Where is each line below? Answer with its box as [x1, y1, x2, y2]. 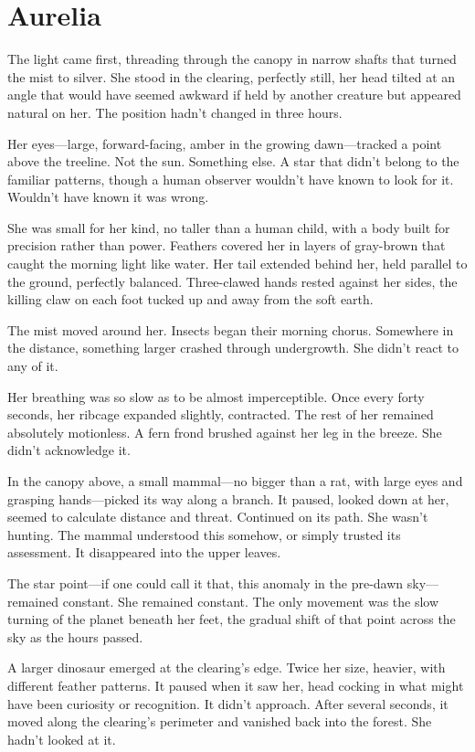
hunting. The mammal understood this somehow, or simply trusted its [7, 524, 401, 544]
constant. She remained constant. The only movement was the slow [62, 591, 439, 610]
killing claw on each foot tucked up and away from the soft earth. [7, 290, 374, 309]
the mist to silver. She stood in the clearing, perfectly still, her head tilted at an [7, 67, 456, 86]
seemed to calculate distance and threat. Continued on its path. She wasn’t [7, 507, 428, 526]
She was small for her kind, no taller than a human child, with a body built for [7, 217, 450, 237]
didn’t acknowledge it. [7, 440, 131, 460]
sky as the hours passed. [7, 627, 143, 646]
